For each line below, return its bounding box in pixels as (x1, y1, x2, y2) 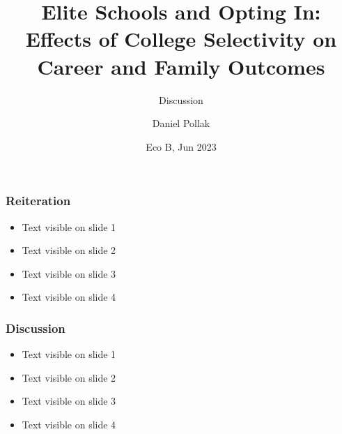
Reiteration (6, 192, 71, 209)
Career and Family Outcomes (37, 52, 325, 80)
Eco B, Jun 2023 (146, 139, 217, 154)
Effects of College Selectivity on (25, 24, 337, 53)
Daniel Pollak (152, 116, 210, 130)
